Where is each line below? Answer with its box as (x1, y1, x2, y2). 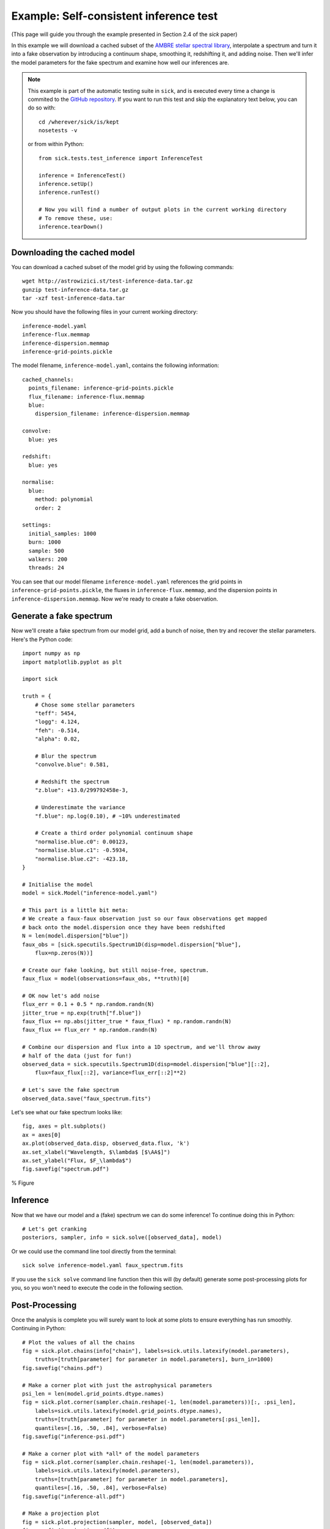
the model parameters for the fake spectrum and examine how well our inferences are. (11, 59, 229, 66)
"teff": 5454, (34, 709, 78, 717)
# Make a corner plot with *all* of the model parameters (22, 1450, 200, 1457)
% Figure (11, 1179, 35, 1187)
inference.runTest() (38, 189, 100, 196)
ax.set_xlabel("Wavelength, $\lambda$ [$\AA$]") (22, 1149, 170, 1155)
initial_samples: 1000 (28, 530, 97, 537)
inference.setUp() (38, 180, 94, 188)
